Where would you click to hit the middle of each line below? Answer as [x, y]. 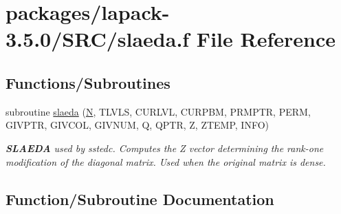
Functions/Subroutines [88, 82]
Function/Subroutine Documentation [140, 199]
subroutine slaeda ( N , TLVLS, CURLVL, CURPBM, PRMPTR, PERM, [158, 111]
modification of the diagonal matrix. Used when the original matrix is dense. [166, 161]
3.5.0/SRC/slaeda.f [98, 39]
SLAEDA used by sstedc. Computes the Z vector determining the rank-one [165, 148]
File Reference [266, 39]
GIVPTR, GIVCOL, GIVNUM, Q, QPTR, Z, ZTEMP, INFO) [137, 125]
